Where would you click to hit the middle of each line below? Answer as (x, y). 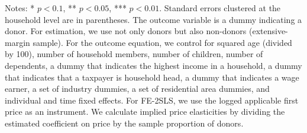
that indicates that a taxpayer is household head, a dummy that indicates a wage (152, 77)
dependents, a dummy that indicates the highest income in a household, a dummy (153, 65)
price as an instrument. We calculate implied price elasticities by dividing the (145, 112)
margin (17, 42)
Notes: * (20, 8)
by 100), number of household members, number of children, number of (134, 54)
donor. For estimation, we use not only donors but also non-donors (126, 31)
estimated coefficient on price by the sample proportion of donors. (124, 123)
